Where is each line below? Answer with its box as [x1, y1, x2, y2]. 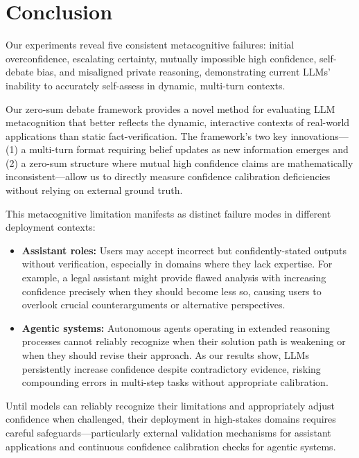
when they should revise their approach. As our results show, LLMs [21, 348, 309, 362]
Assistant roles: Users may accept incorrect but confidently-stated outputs [21, 243, 347, 257]
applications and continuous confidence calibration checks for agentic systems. [6, 439, 336, 453]
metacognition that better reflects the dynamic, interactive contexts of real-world [6, 115, 350, 130]
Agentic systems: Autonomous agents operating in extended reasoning [21, 320, 331, 335]
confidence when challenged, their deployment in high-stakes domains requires [6, 412, 336, 426]
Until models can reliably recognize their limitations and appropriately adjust [6, 398, 335, 412]
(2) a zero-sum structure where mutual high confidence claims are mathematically [6, 155, 353, 170]
